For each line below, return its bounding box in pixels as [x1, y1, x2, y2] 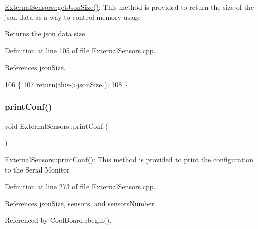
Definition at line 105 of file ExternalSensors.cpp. [5, 45, 156, 55]
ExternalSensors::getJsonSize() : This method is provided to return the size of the [5, 2, 254, 12]
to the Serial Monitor [5, 164, 70, 175]
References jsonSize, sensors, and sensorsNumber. [5, 198, 156, 208]
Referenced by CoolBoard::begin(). [5, 215, 112, 225]
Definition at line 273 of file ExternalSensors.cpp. [5, 181, 156, 192]
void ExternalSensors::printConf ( [5, 120, 108, 131]
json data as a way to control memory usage [5, 11, 141, 22]
